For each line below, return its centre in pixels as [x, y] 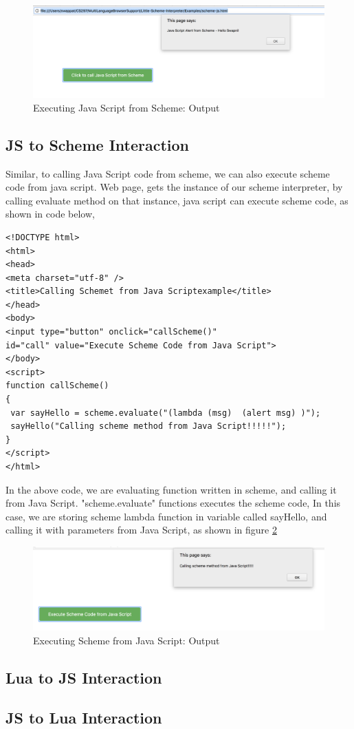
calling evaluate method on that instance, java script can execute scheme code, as [177, 200]
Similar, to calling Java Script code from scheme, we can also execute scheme [168, 173]
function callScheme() [57, 386]
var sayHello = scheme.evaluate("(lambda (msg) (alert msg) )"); [166, 413]
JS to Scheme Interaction [97, 144]
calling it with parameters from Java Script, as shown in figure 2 [141, 530]
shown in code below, [50, 214]
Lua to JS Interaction [84, 677]
